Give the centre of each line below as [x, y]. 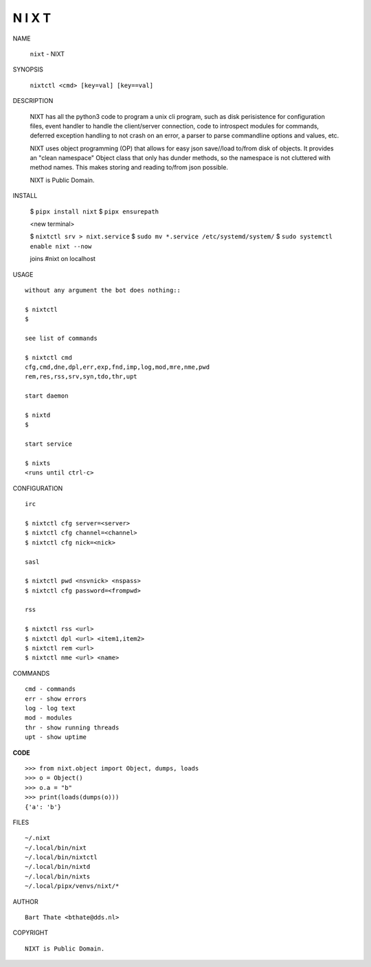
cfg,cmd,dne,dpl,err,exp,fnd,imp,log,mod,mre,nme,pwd [117, 367]
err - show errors [56, 698]
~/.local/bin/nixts [58, 876]
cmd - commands [50, 689]
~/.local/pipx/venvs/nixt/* [72, 886]
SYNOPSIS [28, 69]
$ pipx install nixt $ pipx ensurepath [94, 211]
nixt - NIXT [47, 54]
